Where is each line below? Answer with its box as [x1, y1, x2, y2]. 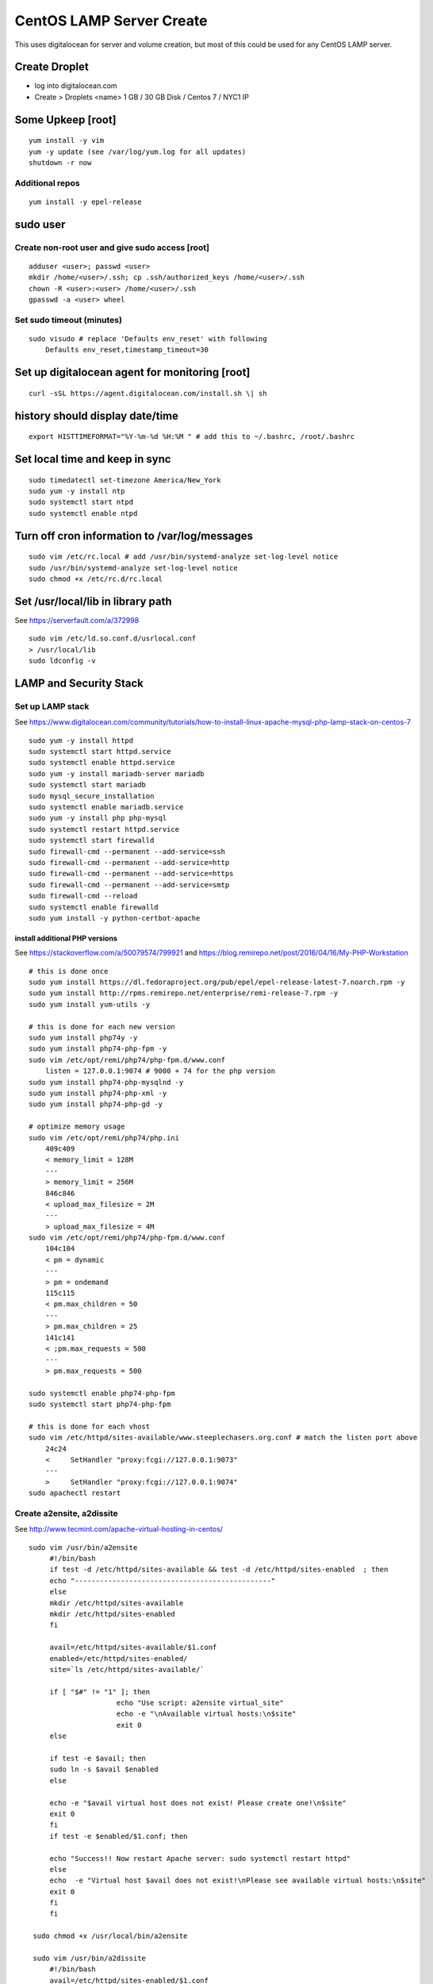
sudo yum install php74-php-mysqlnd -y [29, 1078, 184, 1086]
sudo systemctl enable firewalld [29, 902, 159, 912]
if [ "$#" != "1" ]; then [49, 1687, 151, 1696]
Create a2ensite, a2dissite [14, 1508, 118, 1519]
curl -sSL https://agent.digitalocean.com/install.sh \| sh [29, 389, 267, 398]
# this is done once [29, 967, 109, 975]
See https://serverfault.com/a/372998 [14, 615, 140, 625]
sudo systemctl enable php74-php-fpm [29, 1389, 176, 1398]
